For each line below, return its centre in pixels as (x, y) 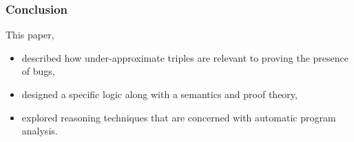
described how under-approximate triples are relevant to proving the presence (185, 57)
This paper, (30, 35)
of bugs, (38, 71)
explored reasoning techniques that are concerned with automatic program (179, 117)
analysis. (40, 131)
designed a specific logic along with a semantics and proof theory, (159, 94)
